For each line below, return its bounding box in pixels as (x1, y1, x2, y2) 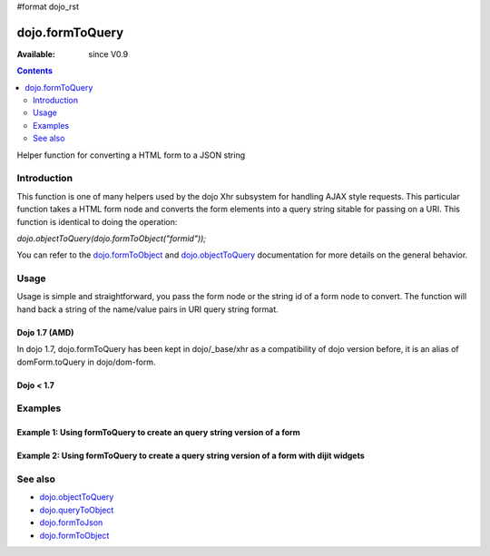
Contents (16, 65, 54, 76)
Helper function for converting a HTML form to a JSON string (16, 150, 246, 161)
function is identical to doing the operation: (16, 216, 178, 227)
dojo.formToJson (39, 517, 103, 528)
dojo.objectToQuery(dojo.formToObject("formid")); (16, 232, 207, 244)
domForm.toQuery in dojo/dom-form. (16, 356, 156, 367)
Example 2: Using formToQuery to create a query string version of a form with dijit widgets (16, 450, 365, 462)
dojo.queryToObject (39, 504, 114, 515)
